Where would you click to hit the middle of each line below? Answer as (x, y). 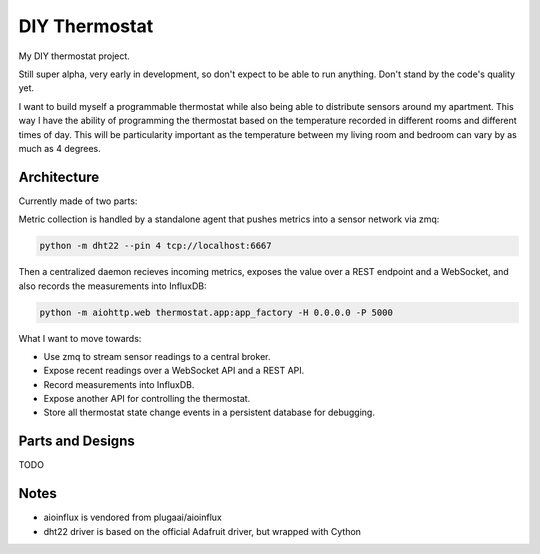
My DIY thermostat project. (74, 56)
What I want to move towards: (80, 338)
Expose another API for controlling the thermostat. (147, 399)
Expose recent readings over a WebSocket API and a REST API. (174, 371)
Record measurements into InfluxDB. (119, 384)
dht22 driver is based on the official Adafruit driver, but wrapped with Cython (202, 531)
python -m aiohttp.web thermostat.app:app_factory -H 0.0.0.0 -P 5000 (216, 312)
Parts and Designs (76, 441)
